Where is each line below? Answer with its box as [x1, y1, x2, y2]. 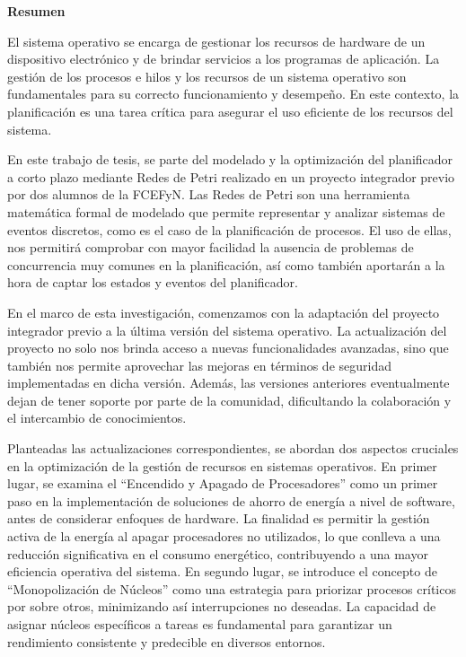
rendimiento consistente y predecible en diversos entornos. [7, 632, 326, 651]
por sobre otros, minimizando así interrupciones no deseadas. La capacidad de [7, 597, 436, 616]
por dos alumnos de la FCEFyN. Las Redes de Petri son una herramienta [7, 185, 410, 204]
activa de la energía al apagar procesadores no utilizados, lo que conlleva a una [7, 527, 441, 546]
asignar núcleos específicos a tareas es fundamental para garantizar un [7, 615, 392, 633]
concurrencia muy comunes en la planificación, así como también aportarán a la [7, 255, 445, 274]
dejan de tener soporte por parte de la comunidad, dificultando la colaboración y [7, 390, 452, 409]
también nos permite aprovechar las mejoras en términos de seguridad [7, 355, 391, 374]
